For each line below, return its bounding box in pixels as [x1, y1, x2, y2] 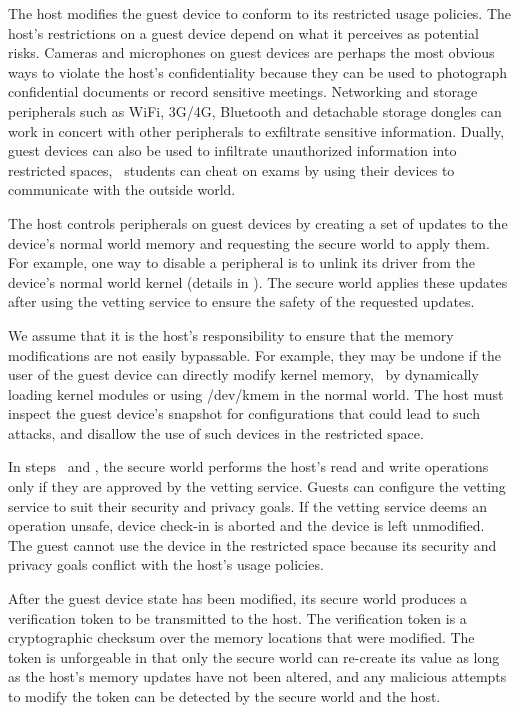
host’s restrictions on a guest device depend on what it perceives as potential [8, 22, 479, 43]
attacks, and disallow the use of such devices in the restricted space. [8, 422, 424, 443]
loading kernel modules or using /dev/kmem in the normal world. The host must [8, 383, 504, 404]
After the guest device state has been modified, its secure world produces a [8, 588, 468, 609]
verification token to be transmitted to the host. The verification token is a [8, 607, 467, 628]
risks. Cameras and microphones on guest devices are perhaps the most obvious [8, 42, 495, 63]
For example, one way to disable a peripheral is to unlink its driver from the [8, 252, 475, 273]
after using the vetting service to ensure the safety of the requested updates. [8, 291, 475, 312]
